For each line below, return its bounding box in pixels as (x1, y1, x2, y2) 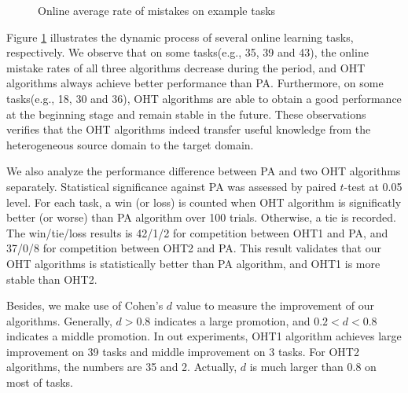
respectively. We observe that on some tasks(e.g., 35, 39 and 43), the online (6, 44, 369, 61)
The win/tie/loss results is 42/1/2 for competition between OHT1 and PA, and (6, 224, 388, 241)
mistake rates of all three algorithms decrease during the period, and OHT (6, 59, 366, 75)
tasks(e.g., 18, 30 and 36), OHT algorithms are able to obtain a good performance (6, 90, 402, 106)
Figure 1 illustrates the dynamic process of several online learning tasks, (6, 28, 354, 45)
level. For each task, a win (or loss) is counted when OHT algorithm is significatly (6, 193, 402, 210)
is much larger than (249, 358, 344, 375)
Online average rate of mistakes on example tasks (38, 2, 276, 18)
